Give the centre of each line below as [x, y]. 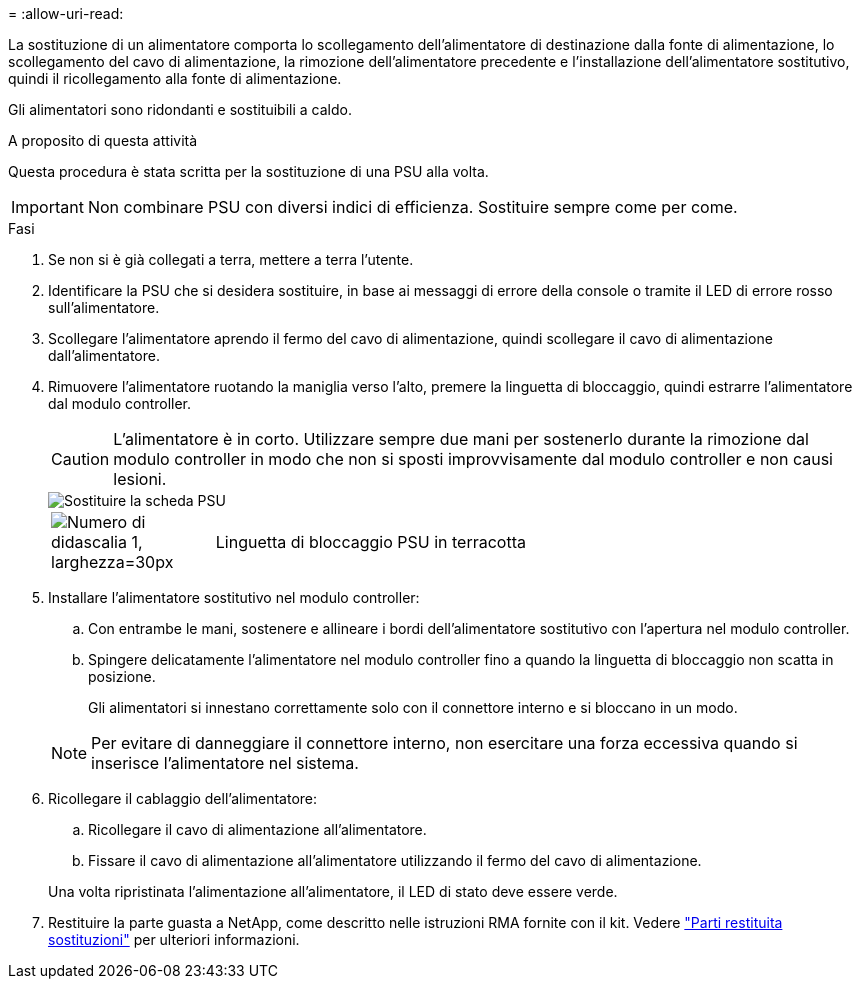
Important [47, 207]
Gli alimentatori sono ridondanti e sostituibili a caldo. [180, 109]
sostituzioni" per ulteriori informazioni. [174, 939]
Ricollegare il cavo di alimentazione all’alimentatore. [257, 829]
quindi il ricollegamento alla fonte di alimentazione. [175, 78]
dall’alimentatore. [104, 355]
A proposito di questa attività [103, 140]
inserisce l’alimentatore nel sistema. [225, 763]
